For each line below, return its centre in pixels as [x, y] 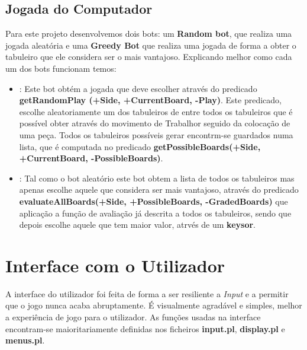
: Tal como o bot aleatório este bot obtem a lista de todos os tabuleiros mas [157, 178]
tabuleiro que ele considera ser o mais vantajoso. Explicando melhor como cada [149, 57]
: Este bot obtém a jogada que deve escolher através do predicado [138, 88]
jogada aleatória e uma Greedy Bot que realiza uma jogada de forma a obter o [151, 45]
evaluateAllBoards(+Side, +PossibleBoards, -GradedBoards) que [153, 201]
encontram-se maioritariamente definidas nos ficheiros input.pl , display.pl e [145, 328]
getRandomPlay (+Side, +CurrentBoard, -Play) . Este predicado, [150, 100]
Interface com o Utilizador [115, 265]
